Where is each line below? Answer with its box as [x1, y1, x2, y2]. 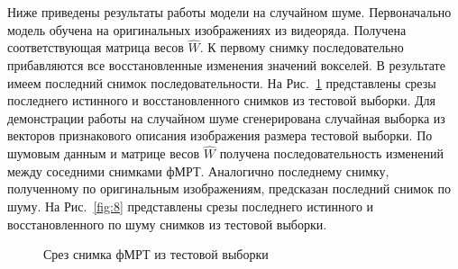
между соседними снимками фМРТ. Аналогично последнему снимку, [7, 161, 389, 180]
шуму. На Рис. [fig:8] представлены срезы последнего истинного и [7, 196, 374, 215]
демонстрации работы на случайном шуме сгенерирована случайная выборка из [7, 108, 445, 127]
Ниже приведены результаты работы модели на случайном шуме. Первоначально [7, 3, 452, 21]
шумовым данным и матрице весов [7, 144, 200, 163]
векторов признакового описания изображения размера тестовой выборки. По [7, 126, 433, 145]
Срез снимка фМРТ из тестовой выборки [43, 245, 269, 264]
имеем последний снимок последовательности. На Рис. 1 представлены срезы [7, 73, 436, 92]
